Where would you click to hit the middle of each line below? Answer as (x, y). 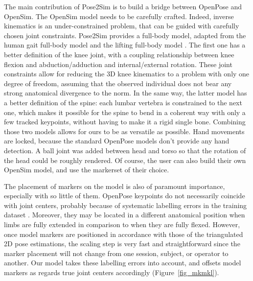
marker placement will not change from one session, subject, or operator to (116, 253)
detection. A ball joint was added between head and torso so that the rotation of (125, 150)
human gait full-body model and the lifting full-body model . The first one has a (125, 45)
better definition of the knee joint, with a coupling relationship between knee (119, 54)
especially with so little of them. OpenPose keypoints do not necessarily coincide (125, 196)
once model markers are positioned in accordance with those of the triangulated (124, 234)
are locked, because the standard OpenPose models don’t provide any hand (117, 141)
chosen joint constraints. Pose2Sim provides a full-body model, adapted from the (125, 35)
